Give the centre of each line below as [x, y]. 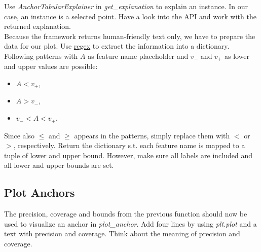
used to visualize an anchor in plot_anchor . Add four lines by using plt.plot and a [130, 223]
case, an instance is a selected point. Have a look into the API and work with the [130, 16]
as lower [237, 56]
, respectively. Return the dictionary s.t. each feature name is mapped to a [129, 145]
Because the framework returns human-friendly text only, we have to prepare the [130, 36]
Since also [19, 135]
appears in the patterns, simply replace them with [152, 135]
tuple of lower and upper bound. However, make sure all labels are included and [128, 155]
